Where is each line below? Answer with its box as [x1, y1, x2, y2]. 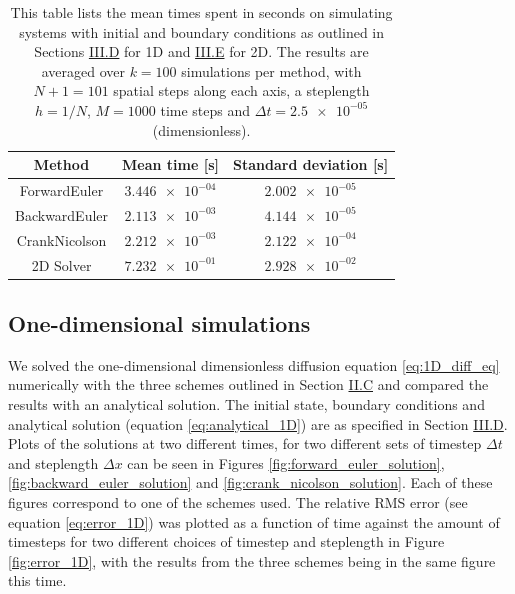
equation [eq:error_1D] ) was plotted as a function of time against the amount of [8, 511, 500, 532]
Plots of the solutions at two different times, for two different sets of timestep [8, 433, 482, 454]
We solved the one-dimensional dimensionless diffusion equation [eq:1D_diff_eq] [8, 354, 500, 375]
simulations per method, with [181, 60, 362, 81]
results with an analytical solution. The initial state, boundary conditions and [8, 394, 485, 415]
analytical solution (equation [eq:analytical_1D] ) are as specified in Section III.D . [8, 413, 508, 434]
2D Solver [31, 254, 92, 275]
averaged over [41, 60, 125, 81]
